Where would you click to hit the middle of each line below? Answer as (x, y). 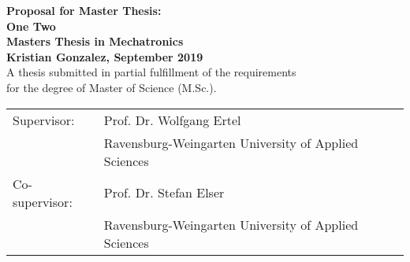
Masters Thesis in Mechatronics (95, 41)
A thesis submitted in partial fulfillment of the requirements (151, 72)
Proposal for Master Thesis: (84, 10)
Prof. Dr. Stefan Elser (164, 193)
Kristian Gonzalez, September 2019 (105, 56)
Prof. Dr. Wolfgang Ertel (172, 120)
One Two (31, 26)
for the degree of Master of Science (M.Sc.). (112, 87)
